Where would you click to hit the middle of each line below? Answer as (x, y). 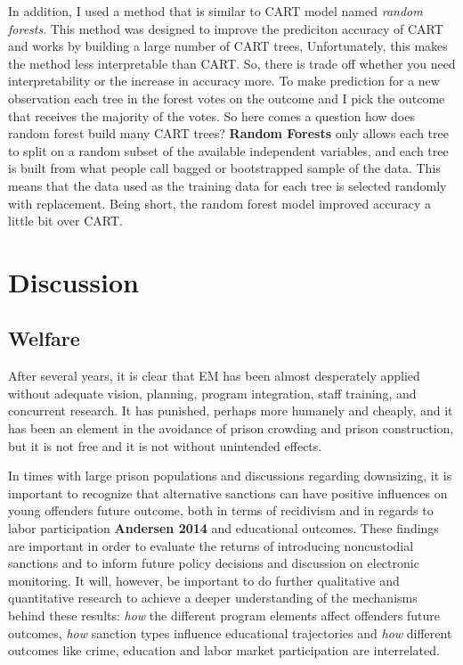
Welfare (44, 338)
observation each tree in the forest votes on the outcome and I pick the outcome (227, 98)
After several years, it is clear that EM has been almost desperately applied (214, 376)
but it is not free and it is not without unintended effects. (165, 445)
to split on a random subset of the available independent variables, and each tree (228, 150)
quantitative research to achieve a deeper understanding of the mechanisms (213, 598)
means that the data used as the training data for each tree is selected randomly (227, 185)
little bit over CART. (65, 221)
